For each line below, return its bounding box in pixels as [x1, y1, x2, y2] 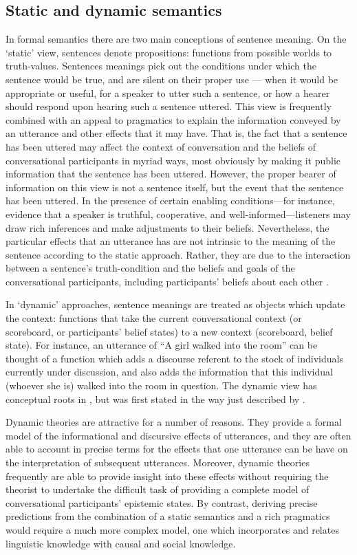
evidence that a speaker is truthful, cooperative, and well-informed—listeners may [6, 206, 351, 221]
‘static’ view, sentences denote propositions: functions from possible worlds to [6, 45, 332, 59]
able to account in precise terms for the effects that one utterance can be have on [6, 442, 348, 456]
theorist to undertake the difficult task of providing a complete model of [6, 482, 310, 497]
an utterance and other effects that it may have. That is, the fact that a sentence [6, 126, 347, 140]
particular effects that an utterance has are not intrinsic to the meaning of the [6, 234, 336, 248]
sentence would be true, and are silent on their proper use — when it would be [6, 72, 338, 86]
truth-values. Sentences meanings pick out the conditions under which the [6, 58, 316, 73]
